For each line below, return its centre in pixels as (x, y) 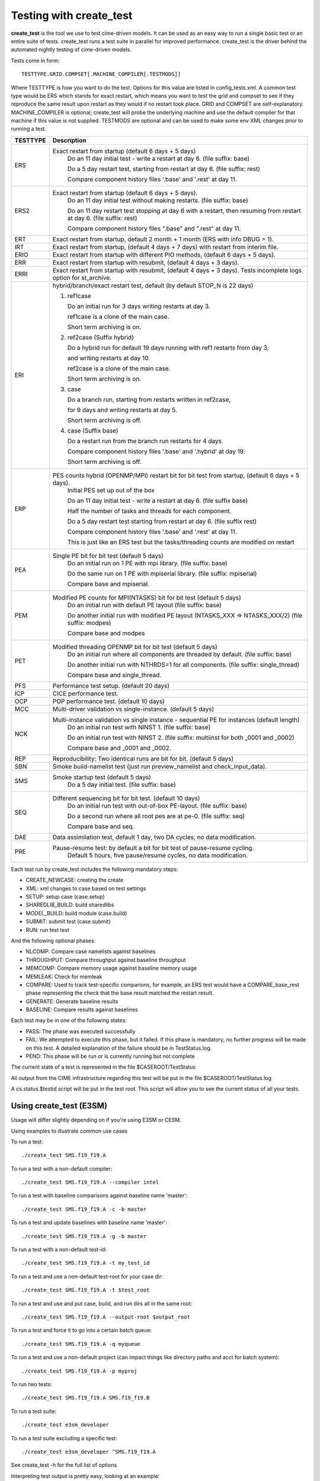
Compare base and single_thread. (114, 675)
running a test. (29, 129)
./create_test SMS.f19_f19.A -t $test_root (86, 1290)
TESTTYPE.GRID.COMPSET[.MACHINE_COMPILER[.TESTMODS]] (101, 74)
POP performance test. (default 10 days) (109, 701)
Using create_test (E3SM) (59, 1106)
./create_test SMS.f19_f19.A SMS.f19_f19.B (86, 1398)
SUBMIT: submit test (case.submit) (68, 922)
